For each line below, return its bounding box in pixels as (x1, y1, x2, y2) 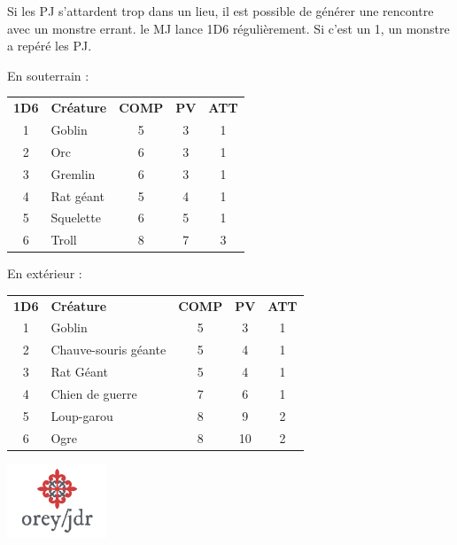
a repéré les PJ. (7, 36, 92, 55)
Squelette (50, 208, 101, 227)
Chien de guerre (50, 385, 137, 402)
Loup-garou (50, 406, 113, 424)
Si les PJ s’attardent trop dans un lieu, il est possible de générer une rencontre (7, 2, 434, 19)
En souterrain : (7, 66, 89, 84)
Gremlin (50, 164, 96, 183)
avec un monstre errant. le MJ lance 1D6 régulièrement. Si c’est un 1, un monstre (7, 19, 450, 37)
